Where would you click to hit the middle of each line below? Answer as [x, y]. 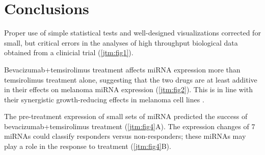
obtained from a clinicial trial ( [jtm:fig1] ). [69, 52]
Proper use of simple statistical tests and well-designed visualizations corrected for [132, 33]
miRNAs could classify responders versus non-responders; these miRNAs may [125, 136]
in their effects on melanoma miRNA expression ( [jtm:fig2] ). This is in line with [128, 89]
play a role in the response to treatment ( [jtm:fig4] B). [88, 146]
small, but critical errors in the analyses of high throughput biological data [121, 42]
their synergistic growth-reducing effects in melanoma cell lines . [104, 99]
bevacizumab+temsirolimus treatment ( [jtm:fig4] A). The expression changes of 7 [130, 126]
